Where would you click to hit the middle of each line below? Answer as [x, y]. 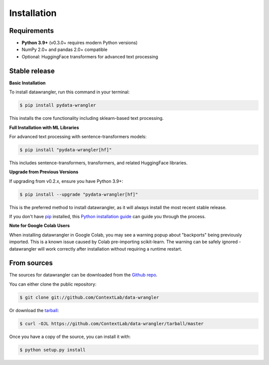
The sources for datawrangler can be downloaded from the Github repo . [83, 275]
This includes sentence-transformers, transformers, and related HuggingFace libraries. [98, 163]
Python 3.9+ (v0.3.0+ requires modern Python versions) [80, 43]
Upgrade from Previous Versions [44, 172]
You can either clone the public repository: [53, 284]
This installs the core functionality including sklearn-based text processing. [86, 118]
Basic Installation [27, 83]
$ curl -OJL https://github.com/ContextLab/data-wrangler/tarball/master [112, 324]
